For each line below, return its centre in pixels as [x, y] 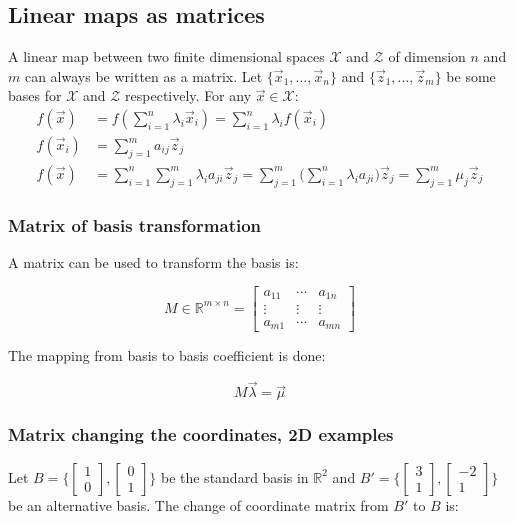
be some [471, 75]
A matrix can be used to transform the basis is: [153, 261]
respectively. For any [188, 95]
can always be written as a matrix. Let [143, 75]
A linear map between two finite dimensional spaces [166, 56]
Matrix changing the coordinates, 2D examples [201, 434]
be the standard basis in [234, 476]
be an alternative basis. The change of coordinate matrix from [198, 504]
